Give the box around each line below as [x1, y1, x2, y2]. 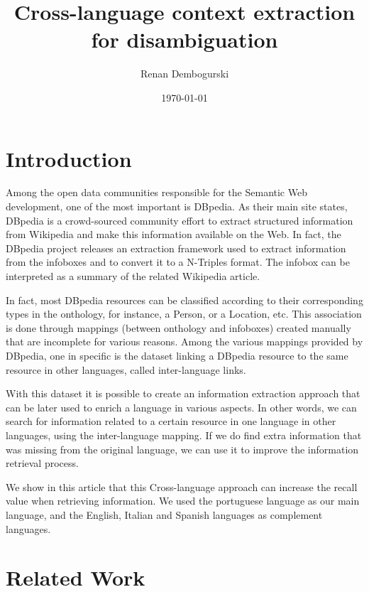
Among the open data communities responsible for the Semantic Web [6, 185, 307, 200]
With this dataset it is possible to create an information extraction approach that [6, 386, 360, 401]
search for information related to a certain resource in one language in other [6, 414, 336, 429]
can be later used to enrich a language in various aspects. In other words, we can [6, 399, 357, 414]
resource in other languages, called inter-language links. [6, 362, 246, 377]
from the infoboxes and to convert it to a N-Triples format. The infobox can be [6, 254, 350, 269]
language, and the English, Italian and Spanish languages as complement [6, 507, 323, 522]
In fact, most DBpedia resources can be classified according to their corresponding [6, 292, 363, 307]
